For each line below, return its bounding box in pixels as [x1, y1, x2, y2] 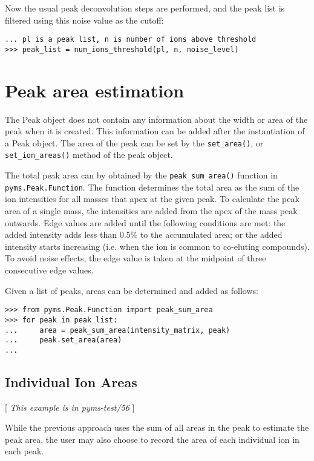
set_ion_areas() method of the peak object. [5, 148, 173, 161]
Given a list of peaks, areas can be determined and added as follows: [5, 284, 258, 296]
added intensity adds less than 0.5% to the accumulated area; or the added [5, 228, 283, 241]
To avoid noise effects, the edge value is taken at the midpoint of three [5, 252, 266, 264]
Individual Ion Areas [5, 372, 137, 391]
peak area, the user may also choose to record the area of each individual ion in [5, 433, 299, 445]
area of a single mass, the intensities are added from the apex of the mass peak [5, 204, 298, 217]
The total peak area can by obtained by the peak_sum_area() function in [5, 169, 278, 181]
